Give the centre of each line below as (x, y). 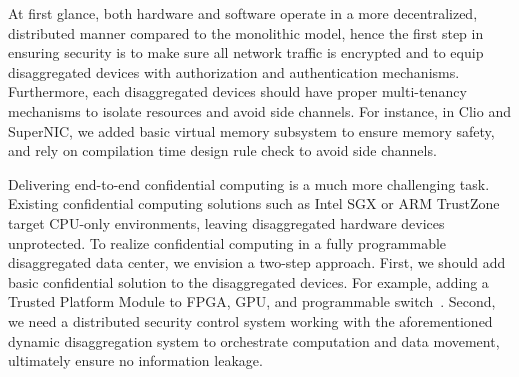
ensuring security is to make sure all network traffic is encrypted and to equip (246, 52)
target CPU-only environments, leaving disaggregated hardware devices (226, 222)
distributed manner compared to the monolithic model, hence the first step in (246, 32)
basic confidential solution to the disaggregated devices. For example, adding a (248, 281)
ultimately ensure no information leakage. (135, 360)
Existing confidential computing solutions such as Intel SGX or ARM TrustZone (254, 203)
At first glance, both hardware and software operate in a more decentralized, (243, 13)
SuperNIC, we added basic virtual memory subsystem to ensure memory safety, (251, 130)
